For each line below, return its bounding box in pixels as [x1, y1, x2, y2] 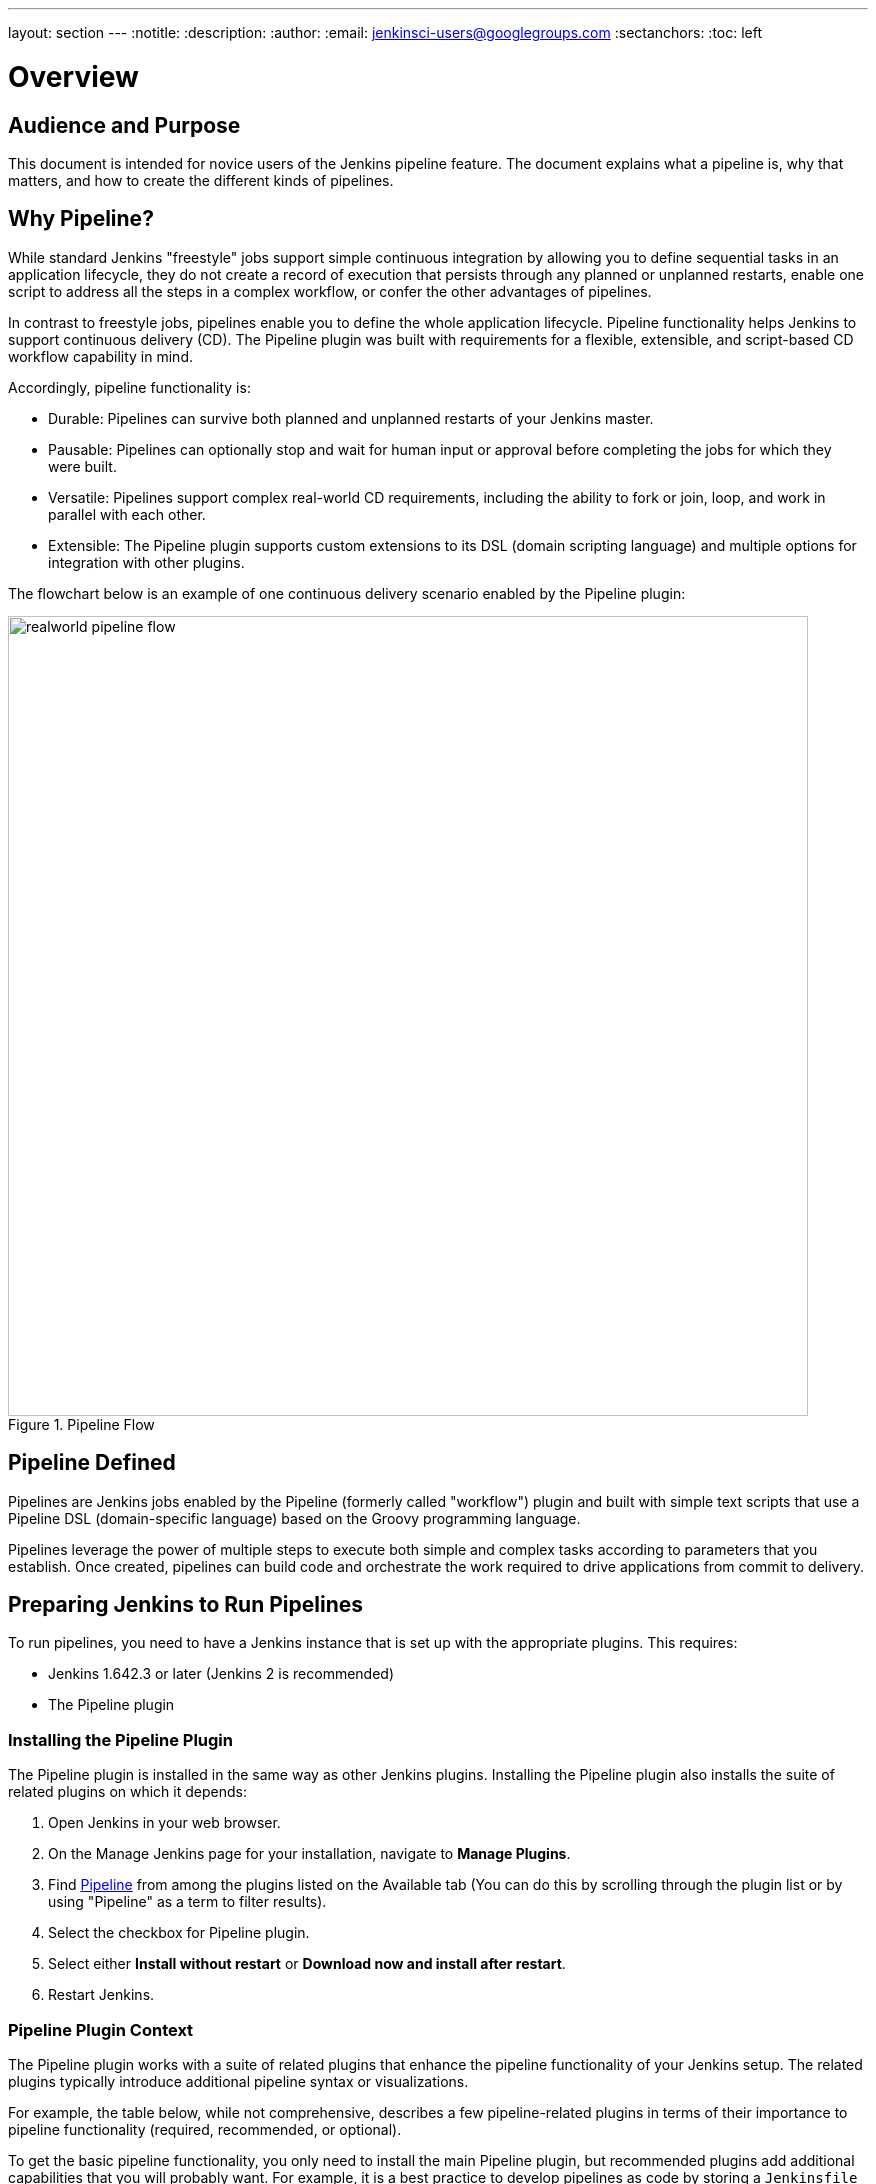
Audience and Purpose [8, 112, 241, 138]
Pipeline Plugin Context [8, 2019, 194, 2040]
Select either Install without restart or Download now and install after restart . [48, 1955, 566, 1973]
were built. [48, 457, 117, 475]
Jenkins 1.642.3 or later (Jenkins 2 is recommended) [48, 1665, 395, 1683]
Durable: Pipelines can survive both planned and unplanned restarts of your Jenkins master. [48, 409, 654, 427]
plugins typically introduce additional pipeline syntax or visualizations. [8, 2072, 469, 2090]
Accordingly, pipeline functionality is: [8, 378, 251, 396]
